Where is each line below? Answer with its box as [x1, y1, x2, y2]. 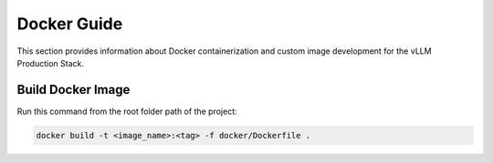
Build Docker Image [16, 82, 131, 97]
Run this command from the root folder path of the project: [16, 106, 237, 117]
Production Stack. [16, 57, 85, 68]
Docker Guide [16, 14, 123, 34]
